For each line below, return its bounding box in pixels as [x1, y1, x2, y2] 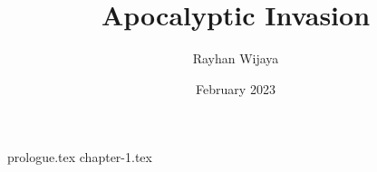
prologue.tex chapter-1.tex [7, 148, 152, 167]
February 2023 [196, 79, 275, 98]
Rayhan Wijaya [192, 49, 279, 68]
